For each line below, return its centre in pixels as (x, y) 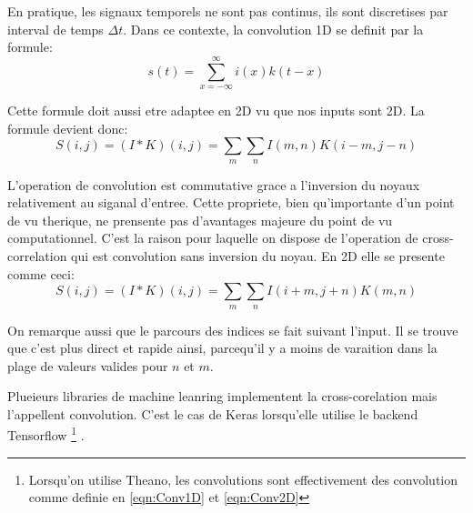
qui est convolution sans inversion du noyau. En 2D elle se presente (258, 255)
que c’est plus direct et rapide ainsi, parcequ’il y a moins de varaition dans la (222, 348)
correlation (37, 255)
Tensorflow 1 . (46, 434)
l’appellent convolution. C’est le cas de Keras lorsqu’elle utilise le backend (213, 413)
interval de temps (55, 29)
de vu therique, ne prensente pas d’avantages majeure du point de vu (200, 220)
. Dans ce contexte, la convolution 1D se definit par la (273, 29)
